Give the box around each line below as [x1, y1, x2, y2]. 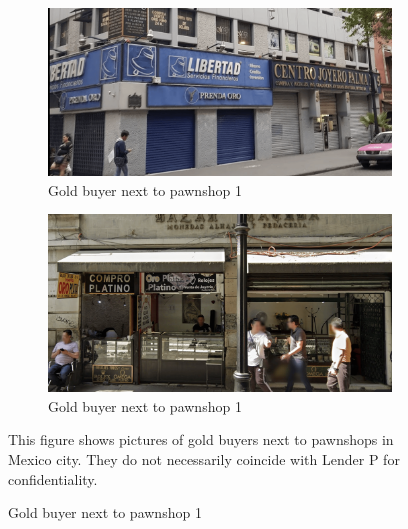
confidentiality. [8, 468, 98, 489]
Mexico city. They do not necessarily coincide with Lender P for [8, 448, 400, 469]
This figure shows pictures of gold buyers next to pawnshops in [8, 429, 394, 450]
